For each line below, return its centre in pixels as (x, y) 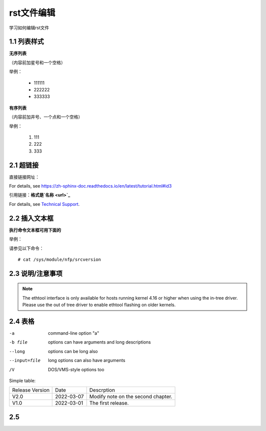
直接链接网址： (24, 177)
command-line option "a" (74, 333)
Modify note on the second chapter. (131, 396)
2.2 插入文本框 (31, 218)
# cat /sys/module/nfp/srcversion (59, 259)
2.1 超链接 (24, 165)
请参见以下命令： (26, 248)
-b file (18, 342)
